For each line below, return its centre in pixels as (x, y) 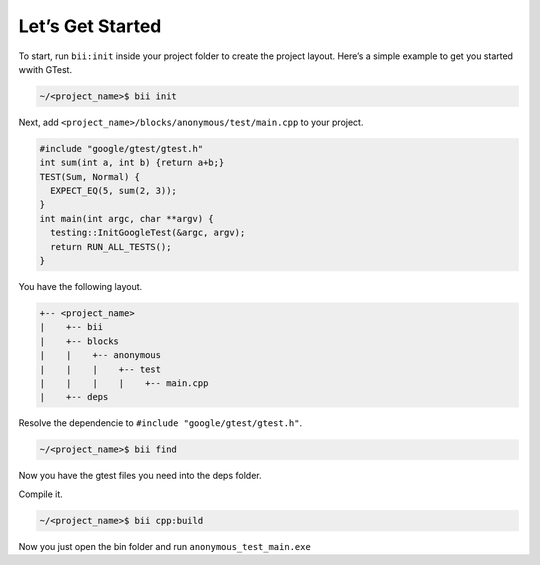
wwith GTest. (45, 69)
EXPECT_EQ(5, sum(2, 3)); (113, 191)
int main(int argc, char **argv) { (126, 218)
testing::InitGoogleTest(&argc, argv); (148, 233)
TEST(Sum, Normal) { (89, 176)
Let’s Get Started (90, 26)
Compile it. (41, 494)
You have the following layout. (80, 286)
